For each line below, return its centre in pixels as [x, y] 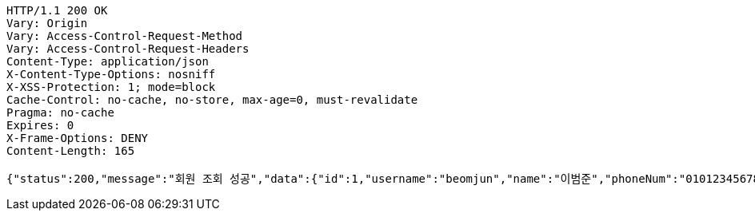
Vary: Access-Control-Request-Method [125, 36]
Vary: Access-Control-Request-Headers [128, 49]
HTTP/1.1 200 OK [57, 10]
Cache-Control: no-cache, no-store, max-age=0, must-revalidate [212, 100]
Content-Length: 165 [71, 151]
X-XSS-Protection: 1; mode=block [111, 87]
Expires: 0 [40, 125]
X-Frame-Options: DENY [78, 138]
